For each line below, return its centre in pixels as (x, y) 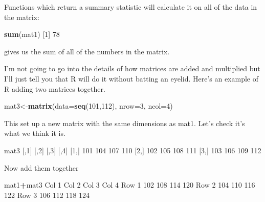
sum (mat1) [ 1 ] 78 (32, 34)
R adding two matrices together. (55, 88)
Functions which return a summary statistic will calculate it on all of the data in (131, 7)
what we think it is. (35, 133)
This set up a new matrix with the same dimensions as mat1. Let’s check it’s (125, 123)
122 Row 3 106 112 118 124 (47, 195)
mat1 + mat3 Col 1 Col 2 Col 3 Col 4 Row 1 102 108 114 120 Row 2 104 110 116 (130, 185)
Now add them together (41, 167)
